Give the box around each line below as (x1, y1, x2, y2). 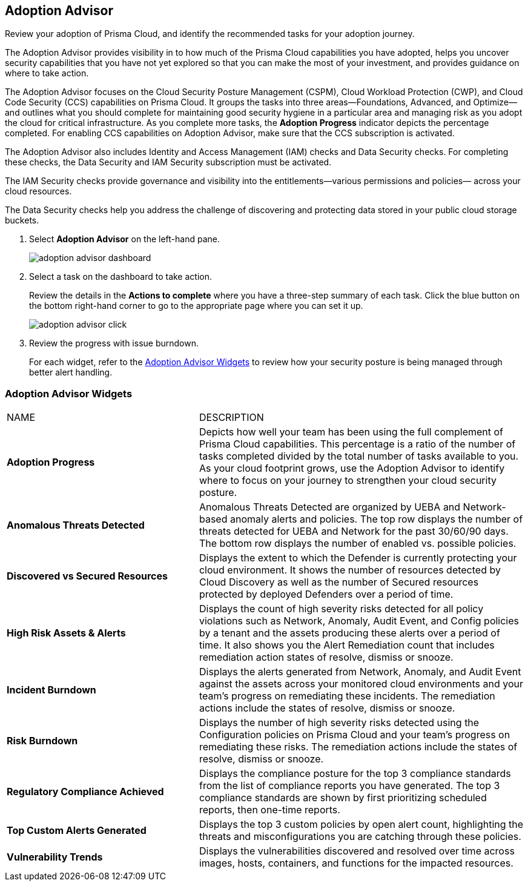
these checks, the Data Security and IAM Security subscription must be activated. (5, 157, 332, 168)
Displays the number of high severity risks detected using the (199, 716, 480, 729)
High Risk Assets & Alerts (7, 627, 126, 640)
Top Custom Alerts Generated (7, 824, 147, 837)
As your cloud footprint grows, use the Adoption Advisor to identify (199, 462, 505, 475)
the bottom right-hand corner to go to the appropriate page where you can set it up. (29, 300, 363, 311)
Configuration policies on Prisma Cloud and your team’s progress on (199, 729, 510, 741)
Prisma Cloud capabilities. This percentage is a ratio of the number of (199, 438, 516, 451)
